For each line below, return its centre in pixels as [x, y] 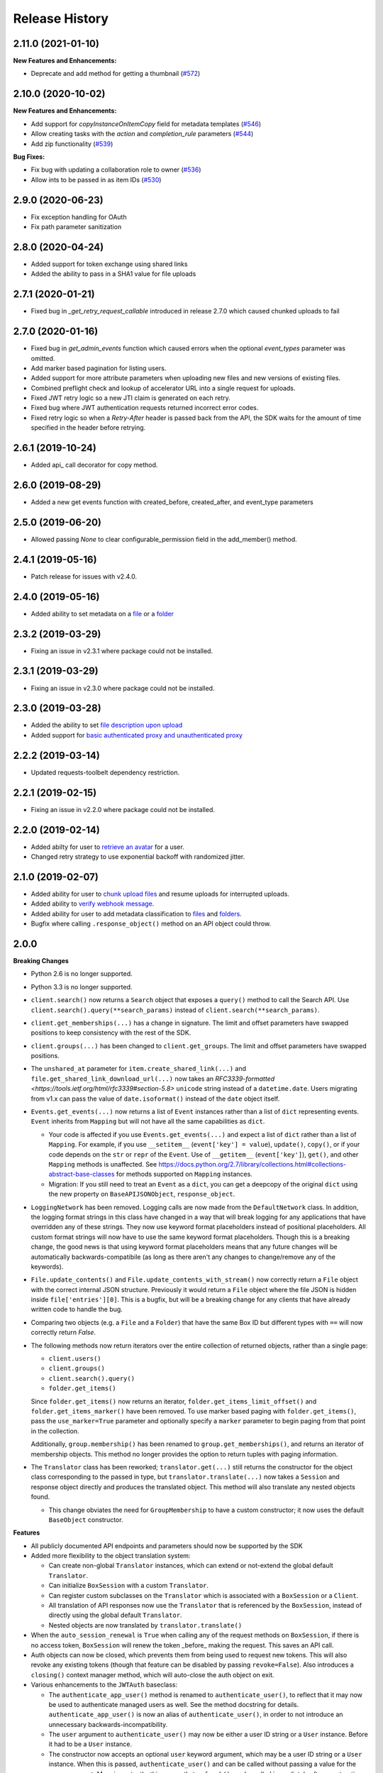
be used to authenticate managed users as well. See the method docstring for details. [174, 1704]
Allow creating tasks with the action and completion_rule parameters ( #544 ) [142, 134]
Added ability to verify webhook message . [93, 904]
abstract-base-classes [82, 1174]
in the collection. [55, 1431]
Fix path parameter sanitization [76, 227]
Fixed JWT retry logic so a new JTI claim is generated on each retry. [131, 398]
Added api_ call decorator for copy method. [94, 465]
